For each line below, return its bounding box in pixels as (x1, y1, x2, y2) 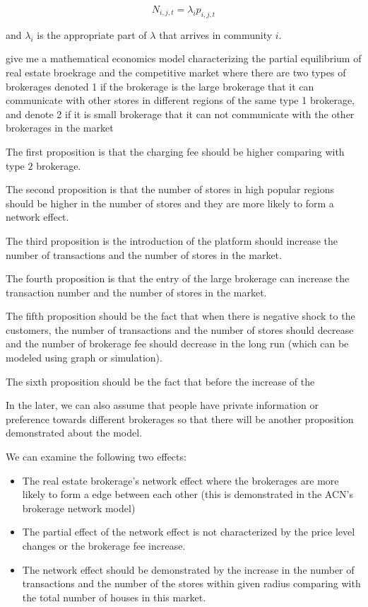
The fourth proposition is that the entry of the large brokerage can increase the (6, 271, 350, 286)
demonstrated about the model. (6, 425, 143, 440)
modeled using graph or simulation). (6, 350, 162, 365)
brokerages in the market (6, 120, 114, 135)
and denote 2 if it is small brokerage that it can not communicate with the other (6, 106, 355, 121)
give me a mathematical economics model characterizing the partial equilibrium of (6, 51, 362, 66)
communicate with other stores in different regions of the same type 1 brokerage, (6, 93, 355, 108)
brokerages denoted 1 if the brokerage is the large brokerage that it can (6, 79, 314, 93)
